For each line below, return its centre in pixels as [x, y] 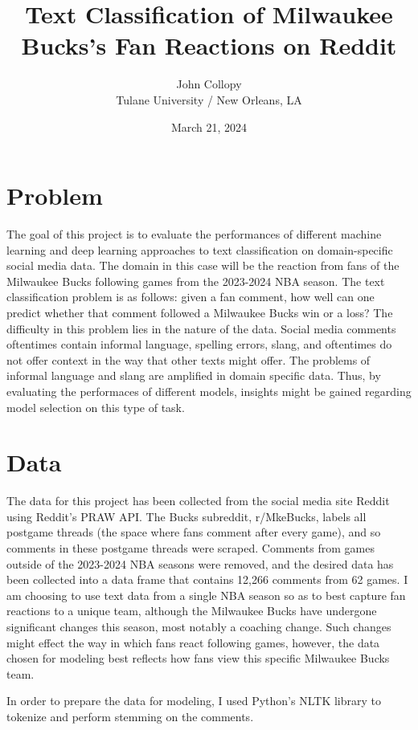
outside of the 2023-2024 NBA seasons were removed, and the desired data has [200, 563]
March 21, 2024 [209, 126]
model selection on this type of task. [96, 407]
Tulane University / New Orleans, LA [209, 99]
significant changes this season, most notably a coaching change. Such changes [199, 627]
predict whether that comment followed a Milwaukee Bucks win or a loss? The [200, 312]
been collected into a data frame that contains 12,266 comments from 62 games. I [207, 579]
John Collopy [209, 84]
